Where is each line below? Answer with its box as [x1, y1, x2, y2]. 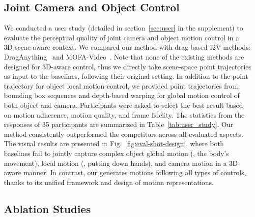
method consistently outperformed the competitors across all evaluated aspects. [4, 128, 243, 139]
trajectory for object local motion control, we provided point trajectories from [4, 80, 238, 91]
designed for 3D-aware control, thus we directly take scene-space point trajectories [4, 61, 252, 71]
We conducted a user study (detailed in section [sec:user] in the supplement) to [4, 23, 243, 33]
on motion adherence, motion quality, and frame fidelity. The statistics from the [4, 109, 245, 120]
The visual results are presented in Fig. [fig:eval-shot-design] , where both [4, 138, 224, 149]
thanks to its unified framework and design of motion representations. [4, 177, 214, 187]
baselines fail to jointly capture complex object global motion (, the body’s [4, 148, 229, 158]
